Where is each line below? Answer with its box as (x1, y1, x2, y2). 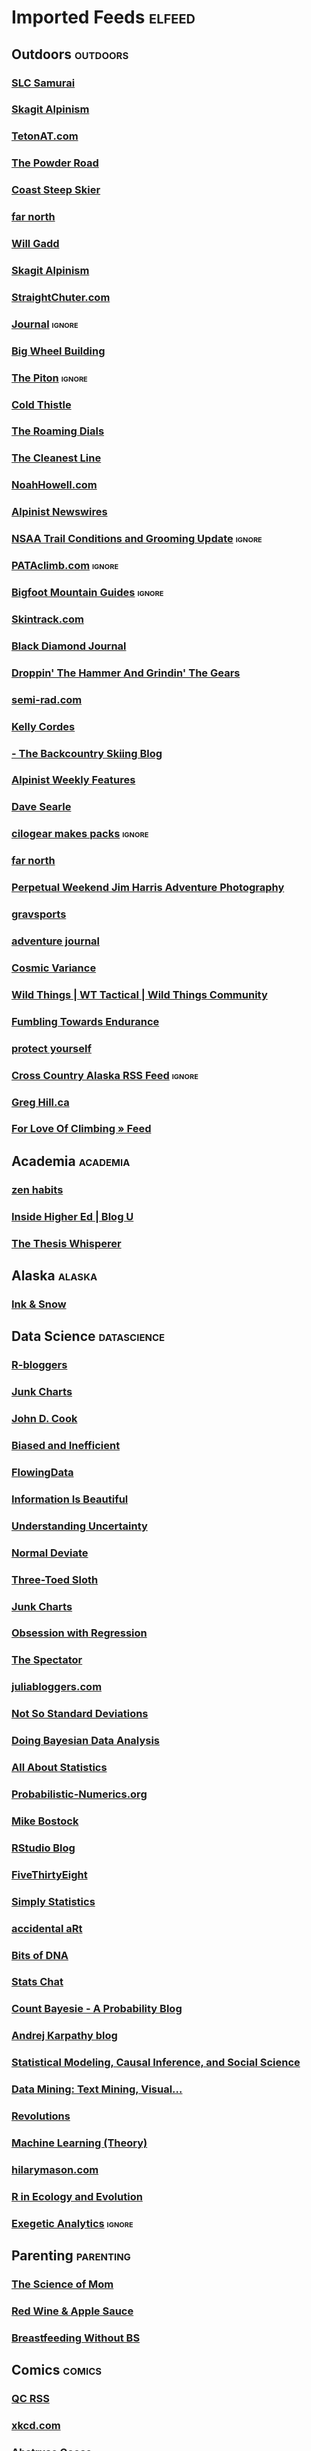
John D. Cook (11, 1412, 78, 1426)
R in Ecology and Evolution (11, 2189, 143, 2203)
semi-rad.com (11, 692, 83, 706)
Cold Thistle (11, 397, 72, 411)
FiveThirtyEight (11, 1867, 88, 1881)
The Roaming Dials (11, 424, 105, 438)
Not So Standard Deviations (11, 1707, 149, 1721)
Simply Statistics (11, 1894, 96, 1908)
